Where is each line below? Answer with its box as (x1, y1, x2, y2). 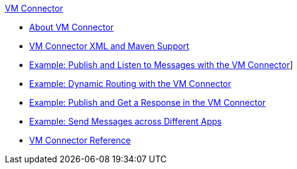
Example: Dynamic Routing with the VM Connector (29, 78, 231, 89)
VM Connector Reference (29, 135, 131, 145)
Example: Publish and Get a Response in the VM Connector (29, 97, 266, 108)
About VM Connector (29, 22, 114, 32)
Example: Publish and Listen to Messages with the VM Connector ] (29, 60, 293, 70)
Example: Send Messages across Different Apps (29, 116, 222, 126)
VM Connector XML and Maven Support (29, 41, 189, 51)
